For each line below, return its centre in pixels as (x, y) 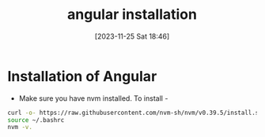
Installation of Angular (82, 76)
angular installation (132, 15)
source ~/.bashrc (36, 120)
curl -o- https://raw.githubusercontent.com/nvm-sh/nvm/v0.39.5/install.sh (135, 113)
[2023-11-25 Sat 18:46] (132, 36)
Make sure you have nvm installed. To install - (93, 98)
